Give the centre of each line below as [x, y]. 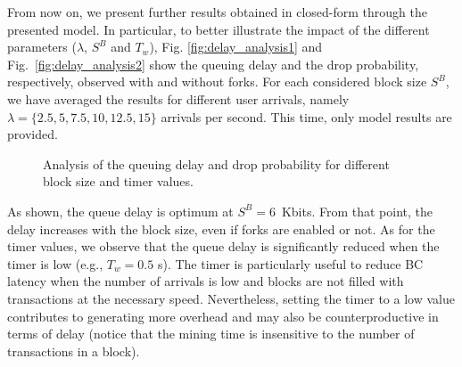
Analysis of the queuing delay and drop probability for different [216, 163]
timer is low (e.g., [55, 263]
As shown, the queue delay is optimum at [120, 211]
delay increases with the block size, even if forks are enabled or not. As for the [221, 228]
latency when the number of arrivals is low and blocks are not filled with [206, 281]
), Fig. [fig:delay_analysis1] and [236, 47]
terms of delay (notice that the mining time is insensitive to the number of [211, 334]
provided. [33, 134]
